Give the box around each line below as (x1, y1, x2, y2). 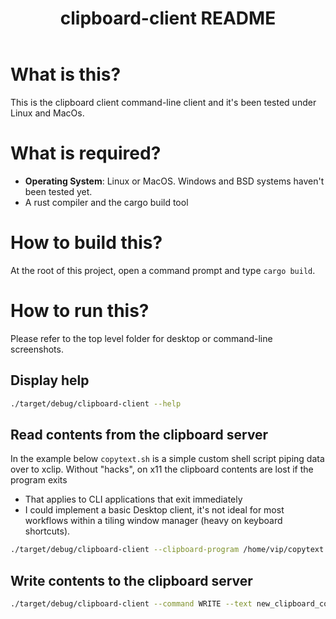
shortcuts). (24, 525, 71, 537)
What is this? (10, 63, 122, 86)
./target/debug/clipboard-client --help (10, 398, 182, 409)
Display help (10, 372, 90, 389)
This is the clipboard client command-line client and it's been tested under (10, 96, 317, 108)
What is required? (10, 142, 162, 165)
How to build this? (10, 232, 163, 254)
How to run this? (10, 300, 150, 322)
